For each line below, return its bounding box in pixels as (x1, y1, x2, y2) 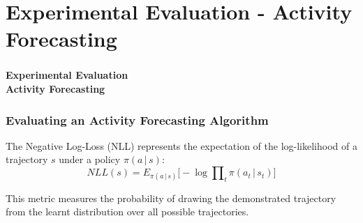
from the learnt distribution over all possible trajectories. (6, 204, 249, 219)
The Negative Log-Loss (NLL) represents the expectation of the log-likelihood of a (6, 138, 357, 153)
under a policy (59, 152, 121, 167)
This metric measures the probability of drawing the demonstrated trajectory (6, 190, 336, 205)
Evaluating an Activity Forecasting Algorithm (6, 111, 269, 128)
